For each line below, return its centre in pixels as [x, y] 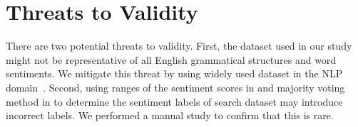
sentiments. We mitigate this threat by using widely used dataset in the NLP [174, 73]
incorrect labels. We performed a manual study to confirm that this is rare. [170, 115]
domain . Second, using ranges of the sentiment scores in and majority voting [175, 87]
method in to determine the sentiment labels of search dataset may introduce [174, 101]
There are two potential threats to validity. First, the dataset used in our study [179, 46]
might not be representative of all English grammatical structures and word [171, 59]
